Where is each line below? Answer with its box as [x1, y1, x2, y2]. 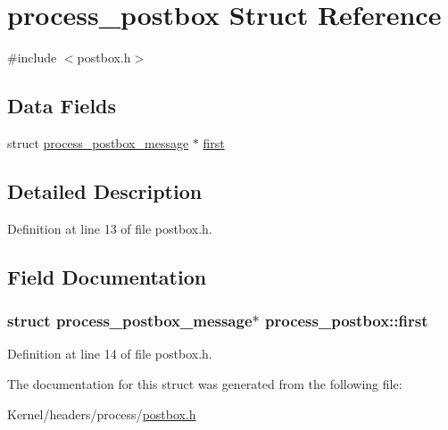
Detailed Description [7, 177, 203, 204]
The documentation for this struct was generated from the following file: [7, 374, 402, 393]
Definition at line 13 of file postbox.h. [7, 219, 212, 237]
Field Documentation [7, 262, 207, 290]
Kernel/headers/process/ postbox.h [7, 404, 196, 423]
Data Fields [7, 92, 117, 120]
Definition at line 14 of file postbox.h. [7, 344, 212, 363]
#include [7, 48, 57, 67]
